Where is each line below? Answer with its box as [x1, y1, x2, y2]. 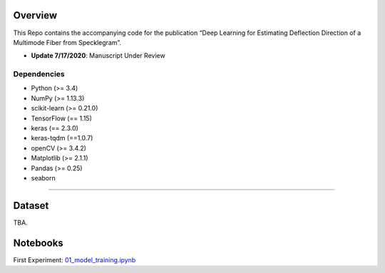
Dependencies [13, 69, 66, 79]
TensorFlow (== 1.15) [31, 114, 93, 123]
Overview [13, 9, 58, 21]
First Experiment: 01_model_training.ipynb [13, 255, 136, 264]
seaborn [31, 173, 56, 182]
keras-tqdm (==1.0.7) [31, 134, 93, 143]
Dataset [13, 200, 49, 212]
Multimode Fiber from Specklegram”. [13, 38, 121, 46]
